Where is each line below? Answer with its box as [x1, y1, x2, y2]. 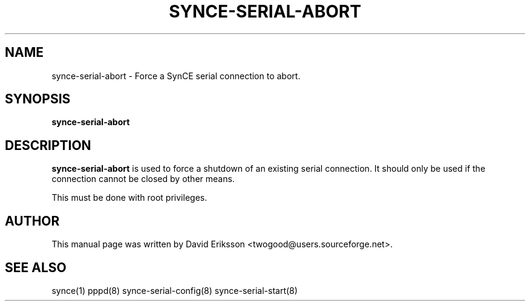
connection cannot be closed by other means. [51, 174, 235, 184]
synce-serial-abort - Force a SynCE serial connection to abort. [51, 70, 301, 81]
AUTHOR [5, 213, 60, 229]
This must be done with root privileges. [51, 192, 208, 203]
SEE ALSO [5, 259, 67, 275]
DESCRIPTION [5, 137, 91, 153]
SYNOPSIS [5, 91, 71, 107]
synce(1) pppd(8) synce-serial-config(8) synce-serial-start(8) [51, 285, 298, 296]
